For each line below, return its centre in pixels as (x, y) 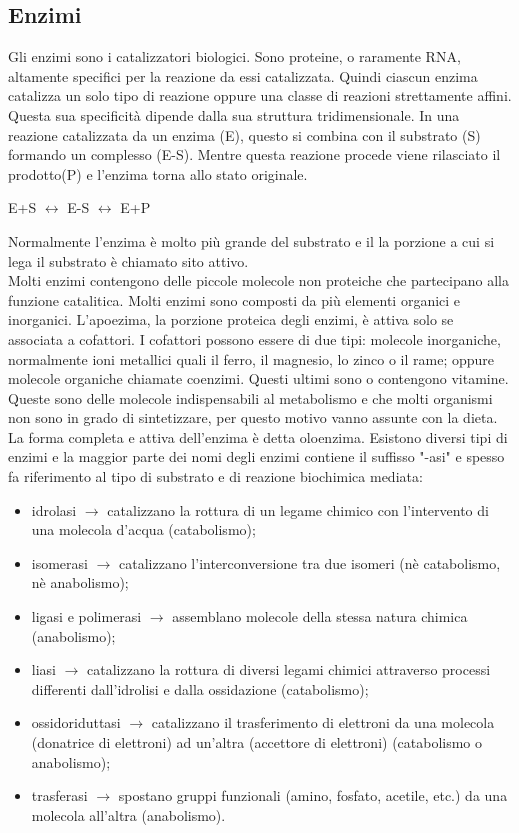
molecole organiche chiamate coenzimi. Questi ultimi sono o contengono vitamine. (258, 378)
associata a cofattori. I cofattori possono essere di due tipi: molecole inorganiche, (254, 338)
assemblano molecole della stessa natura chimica (320, 616)
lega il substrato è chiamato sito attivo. (128, 260)
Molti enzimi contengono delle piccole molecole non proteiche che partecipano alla (258, 280)
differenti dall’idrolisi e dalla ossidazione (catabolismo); (200, 688)
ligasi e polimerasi (86, 616)
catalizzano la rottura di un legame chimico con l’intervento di (298, 509)
